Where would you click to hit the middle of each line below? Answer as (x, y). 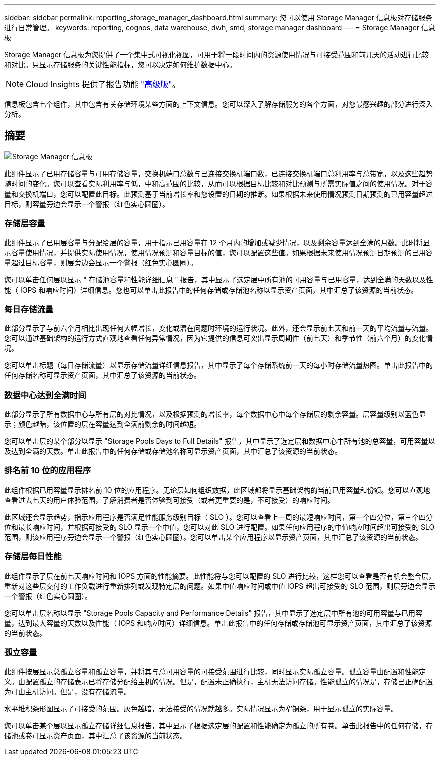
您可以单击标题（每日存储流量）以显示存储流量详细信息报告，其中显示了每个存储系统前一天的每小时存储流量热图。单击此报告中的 (218, 365)
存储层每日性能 (33, 557)
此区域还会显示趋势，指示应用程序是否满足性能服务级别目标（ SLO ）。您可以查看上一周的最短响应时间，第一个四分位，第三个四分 (219, 517)
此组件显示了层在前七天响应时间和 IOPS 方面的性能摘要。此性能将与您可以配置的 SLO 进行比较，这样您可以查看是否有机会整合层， (220, 576)
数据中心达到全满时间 (45, 395)
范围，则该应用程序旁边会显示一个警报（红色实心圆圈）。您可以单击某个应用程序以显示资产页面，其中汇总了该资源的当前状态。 (213, 537)
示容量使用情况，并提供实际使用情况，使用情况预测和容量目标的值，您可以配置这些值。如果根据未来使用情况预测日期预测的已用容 (218, 252)
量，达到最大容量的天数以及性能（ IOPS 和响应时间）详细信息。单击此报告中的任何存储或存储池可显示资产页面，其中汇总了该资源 (218, 623)
